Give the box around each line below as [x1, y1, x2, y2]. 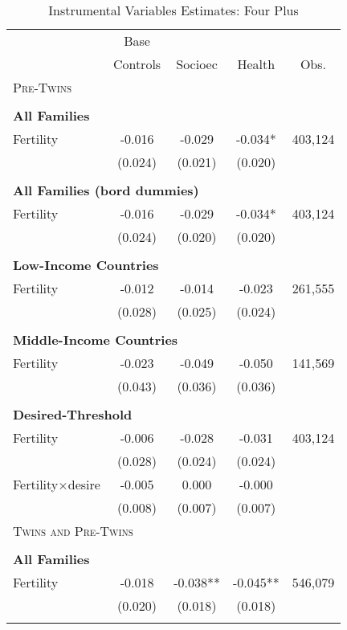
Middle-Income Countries [13, 330, 178, 349]
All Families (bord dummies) [13, 181, 199, 199]
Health [237, 55, 276, 73]
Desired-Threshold [13, 405, 133, 423]
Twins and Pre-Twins [13, 522, 133, 540]
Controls [112, 55, 161, 73]
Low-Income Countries [13, 256, 159, 274]
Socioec [176, 55, 218, 73]
